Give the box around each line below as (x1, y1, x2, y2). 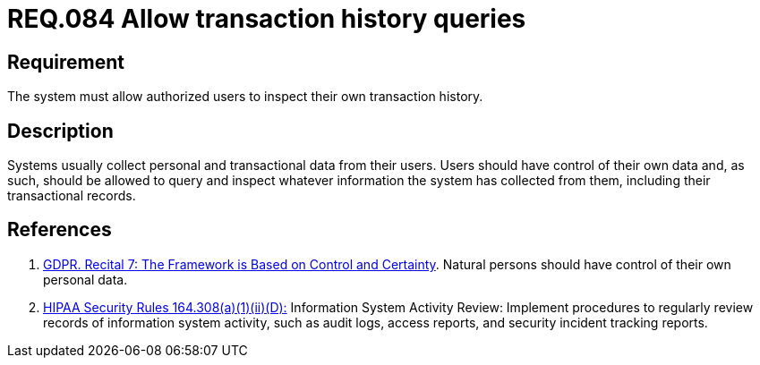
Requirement (7, 50, 125, 73)
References (7, 218, 112, 242)
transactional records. (7, 188, 136, 204)
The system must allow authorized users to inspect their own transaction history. (7, 89, 483, 105)
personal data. (43, 271, 128, 287)
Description (7, 119, 114, 142)
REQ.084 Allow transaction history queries (7, 4, 526, 34)
